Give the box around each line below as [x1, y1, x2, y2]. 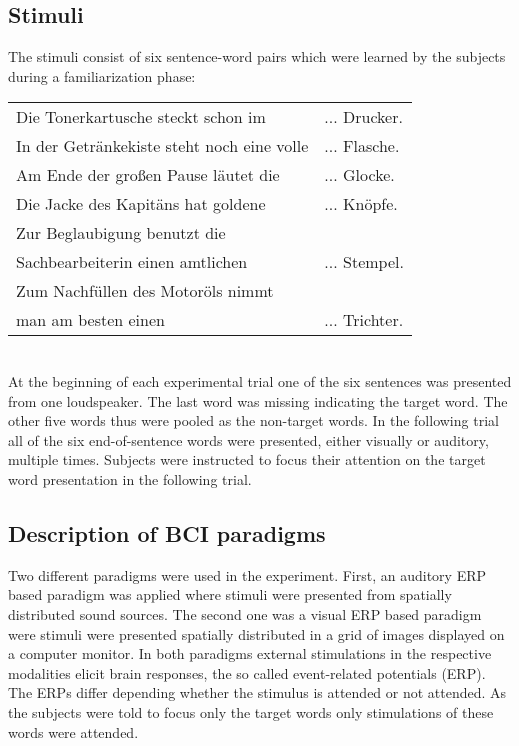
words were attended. [8, 721, 139, 742]
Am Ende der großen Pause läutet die [16, 163, 280, 187]
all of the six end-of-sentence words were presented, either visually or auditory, [8, 429, 489, 450]
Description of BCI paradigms [8, 517, 326, 548]
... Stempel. [324, 250, 404, 274]
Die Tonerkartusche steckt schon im [16, 105, 266, 129]
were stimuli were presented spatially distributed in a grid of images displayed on [8, 623, 505, 644]
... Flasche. [324, 134, 400, 158]
